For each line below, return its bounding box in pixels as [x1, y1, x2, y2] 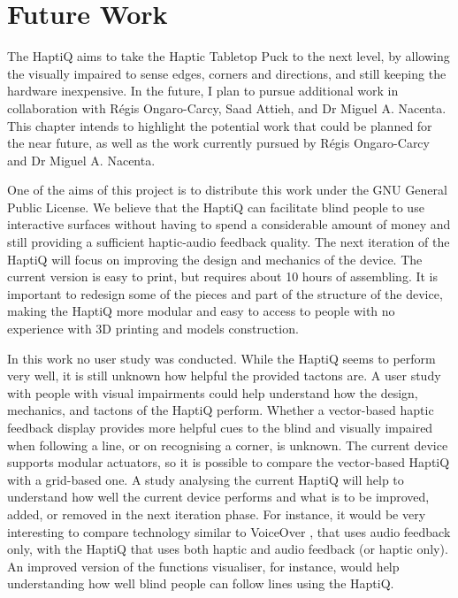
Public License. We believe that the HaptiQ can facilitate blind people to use [7, 197, 424, 216]
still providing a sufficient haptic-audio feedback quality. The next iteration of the [7, 233, 450, 251]
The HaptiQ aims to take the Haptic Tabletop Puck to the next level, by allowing [7, 47, 450, 65]
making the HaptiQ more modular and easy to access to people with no [7, 302, 395, 320]
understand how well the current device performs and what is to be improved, [7, 487, 430, 506]
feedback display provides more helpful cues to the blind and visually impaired [7, 418, 433, 436]
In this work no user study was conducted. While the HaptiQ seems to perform [7, 349, 436, 367]
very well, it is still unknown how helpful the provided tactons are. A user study [7, 366, 441, 385]
